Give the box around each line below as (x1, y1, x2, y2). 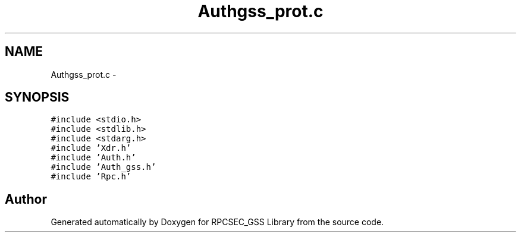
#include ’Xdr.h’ (51, 143, 131, 153)
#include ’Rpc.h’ (51, 172, 131, 182)
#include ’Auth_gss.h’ (51, 162, 156, 172)
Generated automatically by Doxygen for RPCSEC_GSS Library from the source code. (51, 217, 384, 227)
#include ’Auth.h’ (51, 153, 136, 163)
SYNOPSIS (5, 90, 70, 105)
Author (5, 191, 47, 207)
